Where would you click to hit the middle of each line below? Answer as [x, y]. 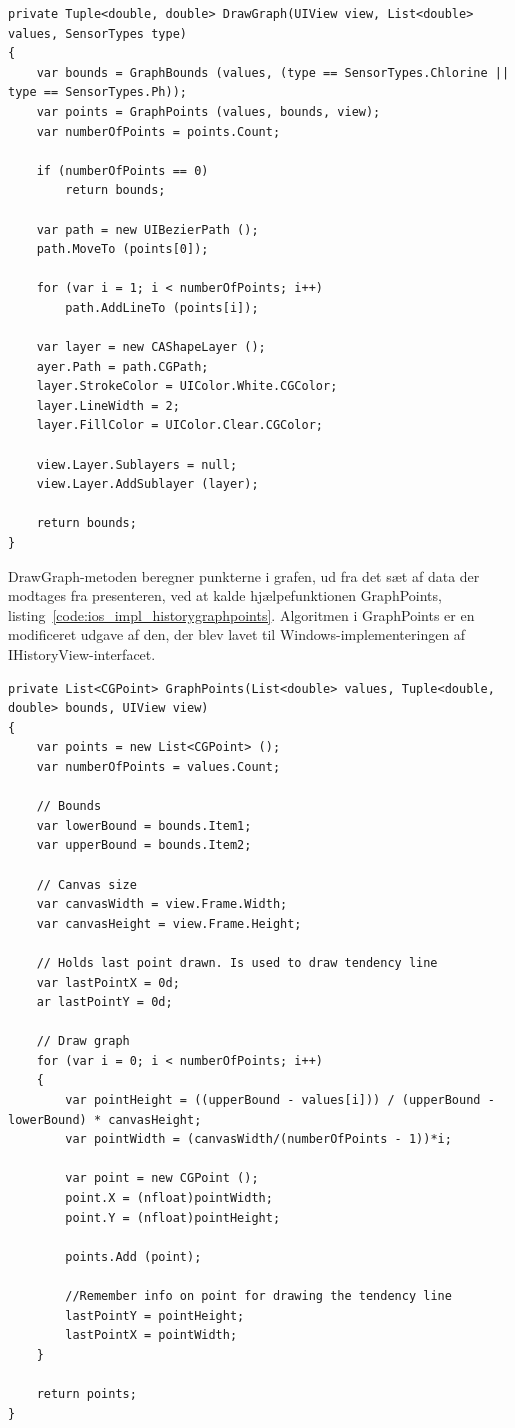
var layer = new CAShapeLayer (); [151, 347]
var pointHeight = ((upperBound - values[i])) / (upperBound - [280, 1100]
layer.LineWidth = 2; [108, 405]
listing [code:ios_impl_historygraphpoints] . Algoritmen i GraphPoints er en [241, 614]
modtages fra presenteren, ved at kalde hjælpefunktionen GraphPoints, [225, 595]
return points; [86, 1393]
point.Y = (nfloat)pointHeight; [173, 1217]
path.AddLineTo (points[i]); [162, 307]
